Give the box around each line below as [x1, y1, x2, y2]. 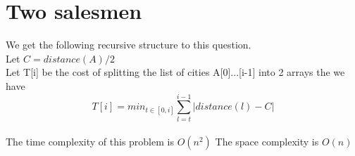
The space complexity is [215, 134, 319, 149]
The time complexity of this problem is [6, 134, 174, 149]
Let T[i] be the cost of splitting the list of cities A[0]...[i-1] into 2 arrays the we [6, 65, 345, 79]
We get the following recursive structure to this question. [6, 37, 251, 52]
